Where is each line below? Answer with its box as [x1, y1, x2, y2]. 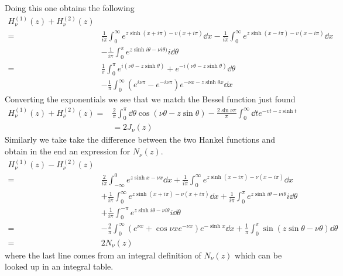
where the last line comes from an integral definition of [5, 249, 201, 261]
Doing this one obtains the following [5, 2, 135, 13]
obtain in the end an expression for [5, 145, 131, 157]
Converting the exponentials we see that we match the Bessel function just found [5, 93, 296, 105]
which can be [235, 249, 282, 261]
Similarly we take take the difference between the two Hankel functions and [5, 133, 276, 146]
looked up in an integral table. [5, 260, 114, 272]
